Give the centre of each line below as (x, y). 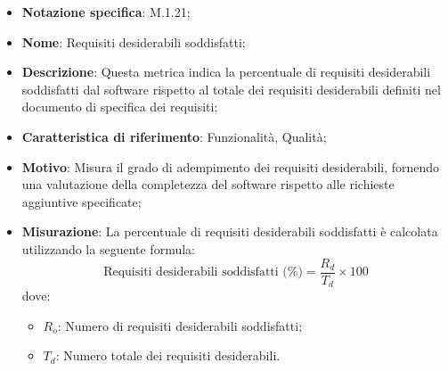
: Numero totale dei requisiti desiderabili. (168, 355)
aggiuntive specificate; (81, 201)
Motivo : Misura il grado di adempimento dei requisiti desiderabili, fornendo (231, 166)
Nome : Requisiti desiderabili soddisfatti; (134, 41)
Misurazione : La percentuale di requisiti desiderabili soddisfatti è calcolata (230, 231)
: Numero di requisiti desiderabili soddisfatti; (180, 325)
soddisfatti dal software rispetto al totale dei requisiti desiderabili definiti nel (231, 89)
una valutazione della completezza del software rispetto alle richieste (208, 184)
